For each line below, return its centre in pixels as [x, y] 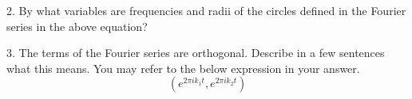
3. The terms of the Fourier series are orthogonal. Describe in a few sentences [196, 53]
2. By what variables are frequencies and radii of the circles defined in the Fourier [206, 10]
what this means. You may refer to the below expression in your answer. [183, 68]
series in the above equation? [77, 26]
